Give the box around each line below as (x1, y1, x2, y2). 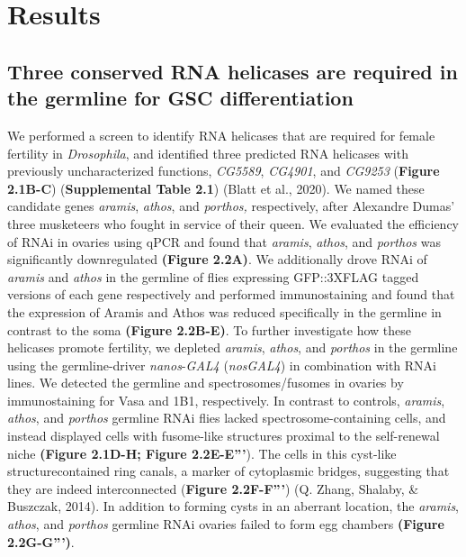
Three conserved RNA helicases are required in (7, 57, 458, 85)
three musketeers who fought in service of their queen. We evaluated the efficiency (7, 214, 459, 233)
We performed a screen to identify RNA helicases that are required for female (7, 125, 435, 144)
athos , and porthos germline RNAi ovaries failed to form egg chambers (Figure (7, 515, 444, 534)
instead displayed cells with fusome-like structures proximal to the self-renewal (7, 426, 440, 445)
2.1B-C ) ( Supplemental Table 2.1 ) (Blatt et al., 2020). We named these (7, 178, 425, 197)
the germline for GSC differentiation (7, 84, 354, 112)
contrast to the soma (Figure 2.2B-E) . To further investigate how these (7, 320, 412, 339)
